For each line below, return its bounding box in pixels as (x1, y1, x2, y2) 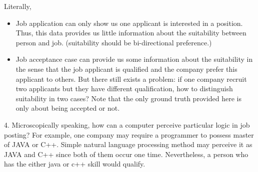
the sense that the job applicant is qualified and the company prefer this (15, 63, 237, 74)
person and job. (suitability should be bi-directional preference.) (15, 37, 212, 47)
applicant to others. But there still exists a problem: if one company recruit (15, 73, 247, 84)
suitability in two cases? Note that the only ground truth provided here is (15, 93, 242, 103)
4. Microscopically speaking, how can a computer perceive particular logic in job (4, 119, 250, 130)
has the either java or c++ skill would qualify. (4, 159, 145, 169)
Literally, (4, 1, 31, 11)
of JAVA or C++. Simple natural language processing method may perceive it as (4, 139, 252, 150)
